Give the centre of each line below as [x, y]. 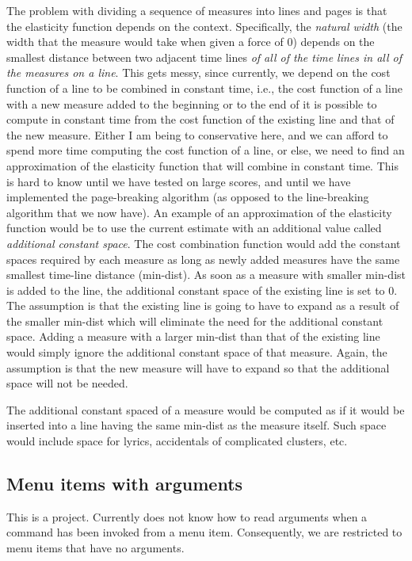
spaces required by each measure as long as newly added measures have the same [203, 259]
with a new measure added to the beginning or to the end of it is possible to [192, 103]
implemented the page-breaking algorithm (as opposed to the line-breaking [188, 197]
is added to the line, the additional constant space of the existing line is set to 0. [202, 290]
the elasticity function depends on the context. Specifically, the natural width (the [204, 26]
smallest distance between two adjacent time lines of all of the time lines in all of [204, 57]
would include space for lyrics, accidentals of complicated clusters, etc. [177, 441]
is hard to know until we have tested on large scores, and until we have [179, 181]
